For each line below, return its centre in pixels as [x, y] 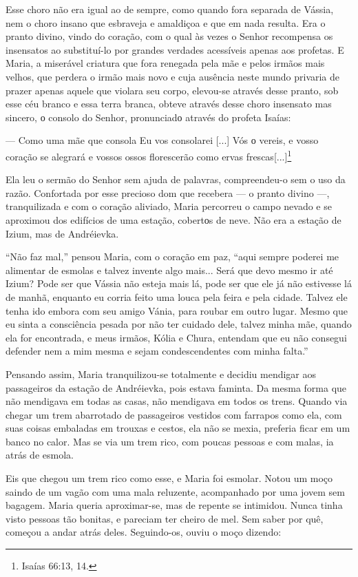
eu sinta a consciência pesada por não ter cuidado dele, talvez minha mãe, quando [179, 324]
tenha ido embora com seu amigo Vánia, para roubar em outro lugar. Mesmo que [177, 310]
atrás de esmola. [40, 455]
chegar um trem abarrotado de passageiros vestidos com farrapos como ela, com [174, 414]
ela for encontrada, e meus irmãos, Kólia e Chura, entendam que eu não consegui [176, 337]
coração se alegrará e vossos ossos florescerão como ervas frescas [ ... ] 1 [149, 155]
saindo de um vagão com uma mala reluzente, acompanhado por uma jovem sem [175, 491]
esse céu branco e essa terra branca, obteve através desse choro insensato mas [169, 104]
